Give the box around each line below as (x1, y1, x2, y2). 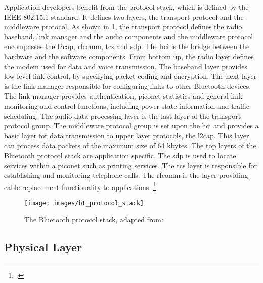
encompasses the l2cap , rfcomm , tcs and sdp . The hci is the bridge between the (4, 41, 250, 52)
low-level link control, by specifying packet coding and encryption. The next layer (4, 71, 257, 81)
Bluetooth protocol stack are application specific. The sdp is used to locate (4, 150, 236, 160)
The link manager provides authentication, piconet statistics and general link (4, 90, 243, 101)
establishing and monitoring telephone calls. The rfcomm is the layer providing (4, 170, 248, 180)
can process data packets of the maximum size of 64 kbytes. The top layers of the (4, 140, 256, 151)
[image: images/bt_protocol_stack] (24, 199, 144, 207)
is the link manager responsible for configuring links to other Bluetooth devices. (4, 80, 251, 91)
